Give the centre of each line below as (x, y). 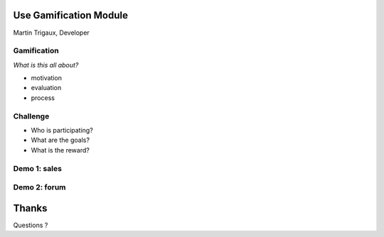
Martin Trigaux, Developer (52, 33)
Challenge (31, 116)
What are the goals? (60, 140)
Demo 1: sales (37, 168)
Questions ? (31, 225)
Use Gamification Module (70, 15)
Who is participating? (62, 130)
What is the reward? (60, 150)
